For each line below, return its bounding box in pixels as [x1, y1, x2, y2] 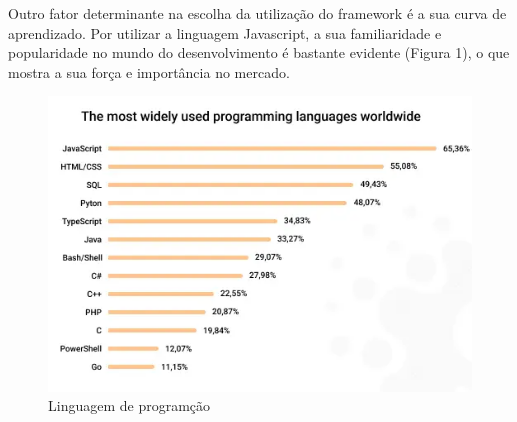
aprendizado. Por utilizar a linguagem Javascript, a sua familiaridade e [8, 22, 442, 43]
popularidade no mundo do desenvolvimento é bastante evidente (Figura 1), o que [8, 42, 510, 63]
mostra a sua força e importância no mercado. [8, 61, 290, 82]
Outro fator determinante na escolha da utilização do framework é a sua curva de [8, 3, 507, 23]
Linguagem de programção [48, 395, 211, 416]
